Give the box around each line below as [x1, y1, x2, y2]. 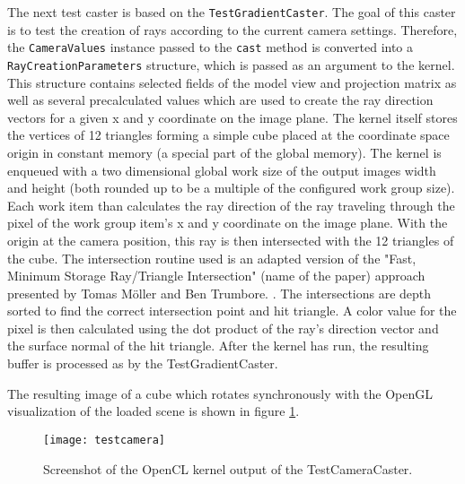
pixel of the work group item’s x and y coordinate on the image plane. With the [7, 213, 448, 232]
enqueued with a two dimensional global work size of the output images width [7, 160, 436, 179]
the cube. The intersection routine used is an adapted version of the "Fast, [7, 248, 417, 267]
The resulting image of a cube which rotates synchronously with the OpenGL [7, 384, 433, 402]
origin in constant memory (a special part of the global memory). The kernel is [7, 143, 442, 161]
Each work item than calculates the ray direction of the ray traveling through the [7, 195, 455, 214]
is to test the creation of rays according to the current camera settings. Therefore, [7, 20, 458, 39]
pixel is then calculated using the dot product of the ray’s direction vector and [7, 318, 439, 337]
